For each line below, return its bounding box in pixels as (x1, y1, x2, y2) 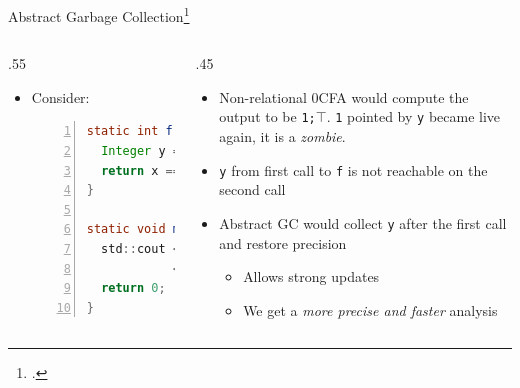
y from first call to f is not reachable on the (219, 159, 488, 180)
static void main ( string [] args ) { (86, 222, 324, 237)
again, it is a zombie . (219, 126, 346, 147)
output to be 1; (219, 106, 316, 127)
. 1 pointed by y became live (326, 106, 501, 127)
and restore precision (219, 232, 347, 253)
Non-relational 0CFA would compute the (219, 86, 469, 107)
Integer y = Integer (101, 144, 266, 159)
